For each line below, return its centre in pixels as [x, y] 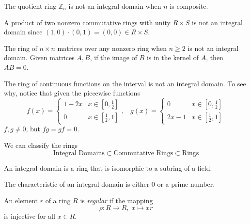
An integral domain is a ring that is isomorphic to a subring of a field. [108, 168]
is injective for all [30, 216]
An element [21, 200]
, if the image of [113, 57]
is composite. [189, 6]
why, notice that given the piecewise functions [72, 93]
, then [215, 57]
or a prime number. [186, 184]
